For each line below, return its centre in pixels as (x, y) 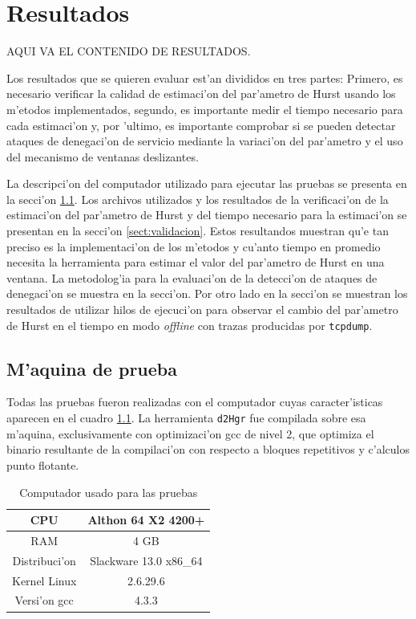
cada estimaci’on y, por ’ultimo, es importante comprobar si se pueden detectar (201, 125)
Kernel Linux (44, 580)
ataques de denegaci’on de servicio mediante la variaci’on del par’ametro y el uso (205, 141)
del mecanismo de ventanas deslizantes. (103, 156)
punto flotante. (43, 464)
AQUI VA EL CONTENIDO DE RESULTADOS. (129, 51)
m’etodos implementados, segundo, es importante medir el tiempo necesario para (205, 109)
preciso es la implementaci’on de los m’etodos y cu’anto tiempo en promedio (194, 246)
